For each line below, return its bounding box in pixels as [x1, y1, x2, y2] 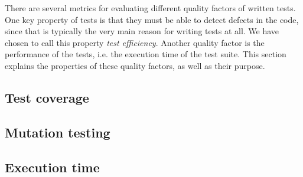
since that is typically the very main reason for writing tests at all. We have [5, 25, 279, 37]
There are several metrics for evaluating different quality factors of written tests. [5, 2, 296, 14]
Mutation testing [5, 123, 110, 141]
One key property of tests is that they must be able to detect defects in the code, [5, 13, 299, 25]
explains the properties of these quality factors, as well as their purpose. [5, 59, 265, 71]
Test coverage [5, 88, 89, 106]
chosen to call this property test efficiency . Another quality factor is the [5, 36, 265, 48]
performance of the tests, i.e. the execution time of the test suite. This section [5, 48, 286, 60]
